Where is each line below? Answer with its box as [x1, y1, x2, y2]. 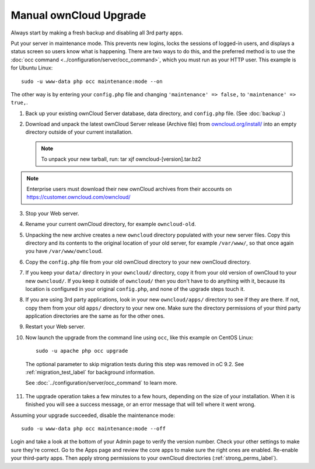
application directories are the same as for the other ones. [25, 312, 165, 319]
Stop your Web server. [25, 210, 79, 217]
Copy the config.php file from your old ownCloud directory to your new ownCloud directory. [25, 258, 251, 265]
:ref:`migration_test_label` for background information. [25, 369, 156, 376]
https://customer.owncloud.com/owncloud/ [26, 193, 131, 201]
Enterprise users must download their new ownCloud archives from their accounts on [26, 186, 232, 193]
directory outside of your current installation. [25, 128, 133, 136]
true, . [10, 99, 29, 106]
